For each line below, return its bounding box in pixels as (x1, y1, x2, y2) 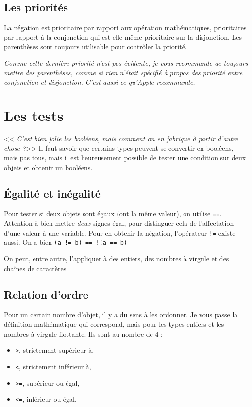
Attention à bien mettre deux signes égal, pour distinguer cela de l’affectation (4, 218, 234, 228)
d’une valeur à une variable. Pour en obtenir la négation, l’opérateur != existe (4, 227, 235, 237)
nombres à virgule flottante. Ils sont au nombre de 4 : (4, 328, 163, 339)
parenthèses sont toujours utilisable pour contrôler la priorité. (4, 41, 187, 51)
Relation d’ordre (4, 287, 88, 302)
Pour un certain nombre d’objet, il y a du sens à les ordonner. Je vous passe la (4, 309, 238, 320)
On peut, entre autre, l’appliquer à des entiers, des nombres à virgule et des (4, 254, 229, 264)
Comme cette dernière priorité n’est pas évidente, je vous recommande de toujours (4, 57, 248, 68)
